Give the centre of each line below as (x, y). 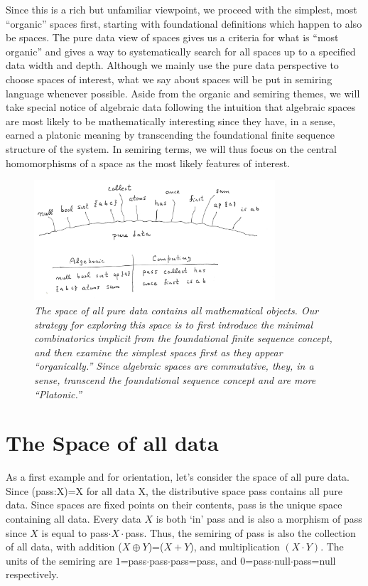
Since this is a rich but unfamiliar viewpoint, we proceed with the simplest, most (182, 9)
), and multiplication (235, 547)
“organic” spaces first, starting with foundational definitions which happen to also (184, 23)
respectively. (32, 574)
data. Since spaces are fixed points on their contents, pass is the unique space (174, 505)
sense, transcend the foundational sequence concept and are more (175, 379)
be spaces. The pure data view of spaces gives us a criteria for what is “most (172, 37)
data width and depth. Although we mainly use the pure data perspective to (172, 65)
